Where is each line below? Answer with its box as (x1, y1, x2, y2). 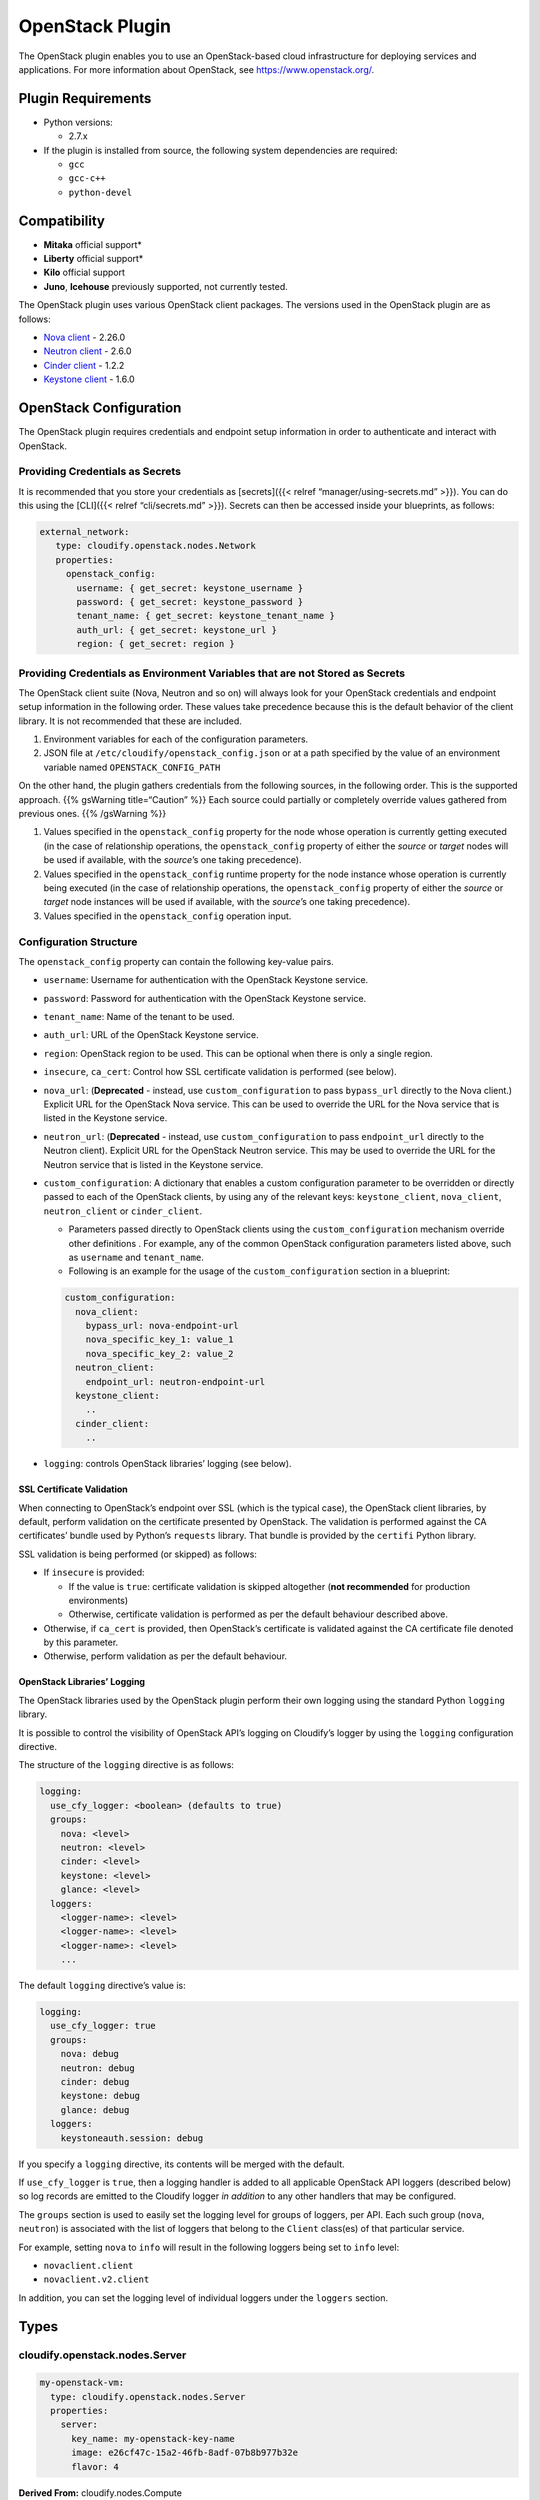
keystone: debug (60, 2090, 140, 2102)
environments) (68, 1594, 129, 1606)
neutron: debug (60, 2062, 135, 2074)
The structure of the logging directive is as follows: (18, 1759, 235, 1771)
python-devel (68, 186, 133, 198)
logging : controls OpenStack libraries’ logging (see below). (43, 1458, 292, 1470)
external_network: (39, 526, 130, 538)
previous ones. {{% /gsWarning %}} (18, 808, 167, 820)
